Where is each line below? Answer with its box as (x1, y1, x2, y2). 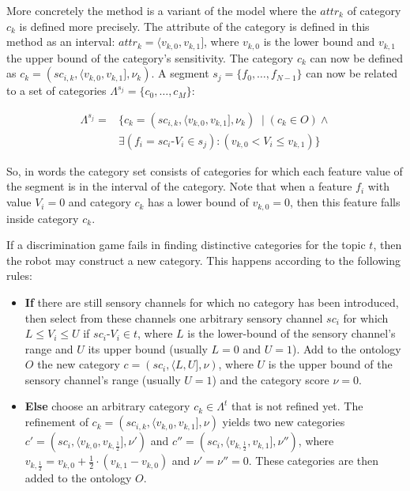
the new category (37, 356, 120, 372)
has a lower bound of (148, 194, 249, 210)
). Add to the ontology (292, 340, 401, 357)
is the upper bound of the (268, 356, 393, 372)
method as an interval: (6, 33, 115, 50)
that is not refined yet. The (231, 398, 363, 414)
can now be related (306, 65, 398, 81)
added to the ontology (24, 470, 132, 486)
